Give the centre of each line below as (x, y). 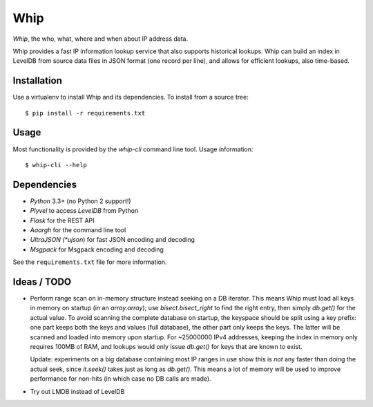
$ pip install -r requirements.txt (85, 113)
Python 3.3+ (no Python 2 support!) (80, 201)
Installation (37, 81)
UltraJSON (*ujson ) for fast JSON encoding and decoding (112, 240)
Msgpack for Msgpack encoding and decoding (97, 249)
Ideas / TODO (42, 282)
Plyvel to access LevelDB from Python (84, 211)
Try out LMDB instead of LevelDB (77, 391)
